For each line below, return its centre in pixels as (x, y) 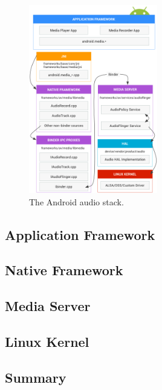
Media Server (48, 306)
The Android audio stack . (76, 201)
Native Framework (64, 270)
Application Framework (80, 234)
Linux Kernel (47, 341)
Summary (36, 377)
